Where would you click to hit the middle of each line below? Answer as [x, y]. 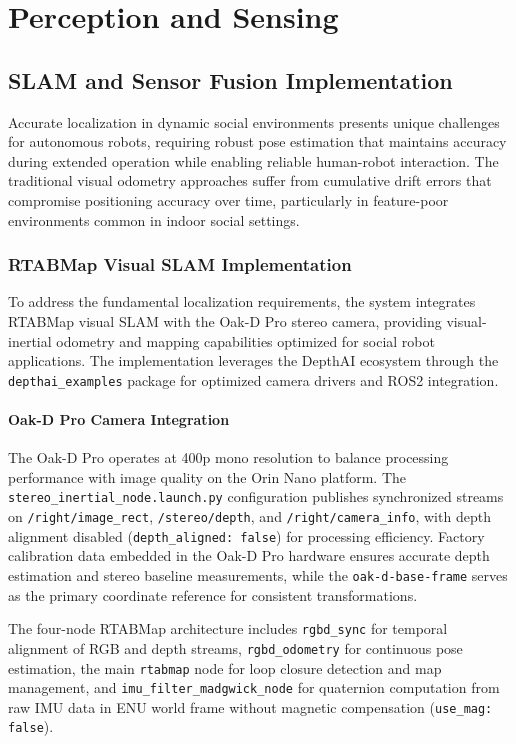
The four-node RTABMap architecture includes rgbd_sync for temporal [228, 628]
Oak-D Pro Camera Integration [119, 418]
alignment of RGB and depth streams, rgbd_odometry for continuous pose [235, 647]
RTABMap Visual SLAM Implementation [180, 264]
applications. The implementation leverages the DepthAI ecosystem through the [253, 360]
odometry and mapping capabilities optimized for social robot [245, 340]
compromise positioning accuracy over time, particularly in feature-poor [228, 199]
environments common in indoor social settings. [154, 219]
